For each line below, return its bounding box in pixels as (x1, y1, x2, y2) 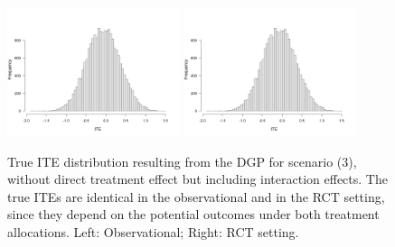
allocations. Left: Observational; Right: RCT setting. (7, 223, 299, 242)
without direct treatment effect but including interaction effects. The (7, 169, 388, 188)
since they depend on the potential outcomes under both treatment (7, 205, 380, 224)
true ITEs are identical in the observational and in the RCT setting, (7, 187, 385, 206)
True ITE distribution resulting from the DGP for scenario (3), (7, 151, 357, 170)
